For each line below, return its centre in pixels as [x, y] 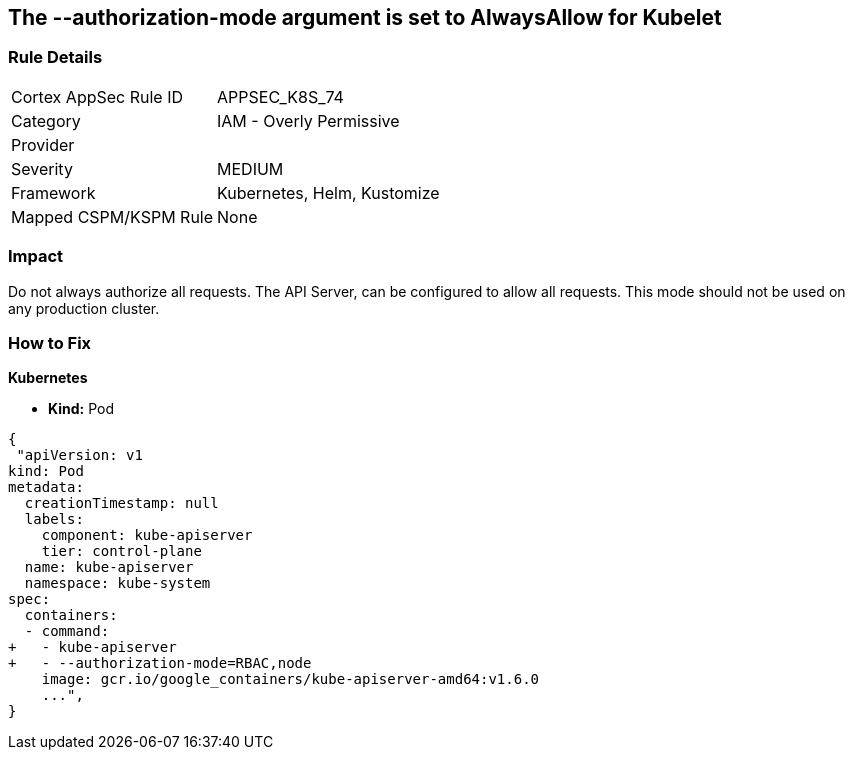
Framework [53, 192]
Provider [43, 144]
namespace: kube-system [117, 583]
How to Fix [50, 342]
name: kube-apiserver [109, 567]
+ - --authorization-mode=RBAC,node [160, 663]
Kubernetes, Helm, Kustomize [328, 192]
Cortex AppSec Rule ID [97, 96]
